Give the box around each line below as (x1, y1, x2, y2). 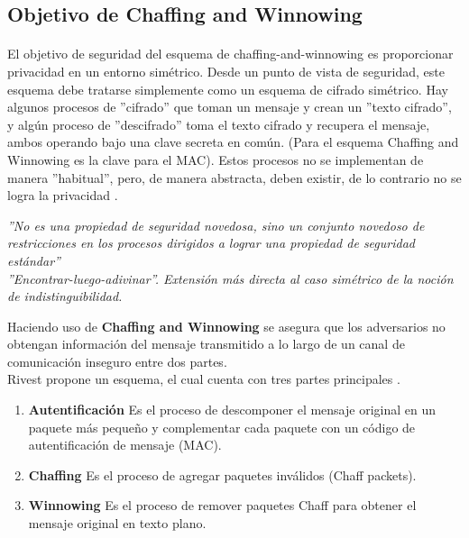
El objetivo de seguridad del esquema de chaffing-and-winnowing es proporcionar (7, 44, 454, 63)
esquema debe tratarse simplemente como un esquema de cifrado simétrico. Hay (7, 79, 448, 98)
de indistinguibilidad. (7, 287, 123, 305)
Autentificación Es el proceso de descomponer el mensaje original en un (28, 400, 437, 419)
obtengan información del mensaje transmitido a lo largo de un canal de (7, 334, 405, 353)
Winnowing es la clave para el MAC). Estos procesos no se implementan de (7, 150, 424, 169)
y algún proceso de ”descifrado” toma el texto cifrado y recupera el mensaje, (7, 114, 430, 133)
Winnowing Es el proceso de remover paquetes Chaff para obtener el (28, 496, 417, 515)
